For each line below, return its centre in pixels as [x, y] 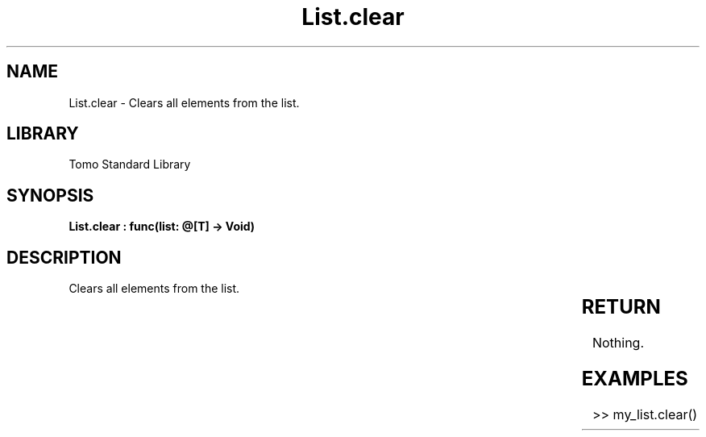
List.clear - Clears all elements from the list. [184, 102]
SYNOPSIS [50, 195]
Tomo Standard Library [130, 164]
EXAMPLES [635, 378]
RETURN [621, 307]
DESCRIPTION [64, 257]
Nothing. [618, 343]
